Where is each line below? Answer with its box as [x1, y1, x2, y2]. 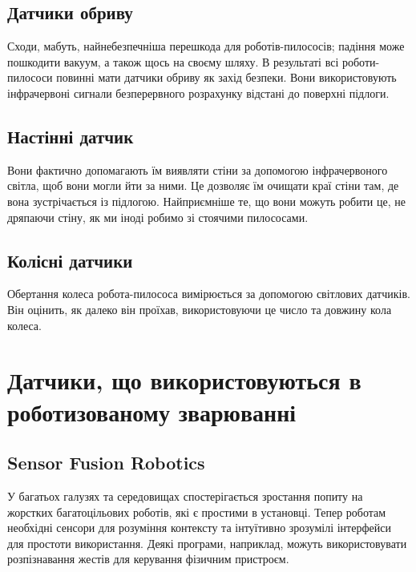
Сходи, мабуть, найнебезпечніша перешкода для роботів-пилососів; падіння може [7, 38, 405, 54]
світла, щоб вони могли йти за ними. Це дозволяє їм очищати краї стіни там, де [7, 177, 399, 194]
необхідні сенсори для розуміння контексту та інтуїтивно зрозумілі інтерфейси [7, 519, 391, 536]
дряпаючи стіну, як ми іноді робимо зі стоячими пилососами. [7, 208, 309, 225]
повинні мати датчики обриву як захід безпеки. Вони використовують [56, 69, 397, 86]
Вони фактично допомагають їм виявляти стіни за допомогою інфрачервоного [7, 161, 388, 178]
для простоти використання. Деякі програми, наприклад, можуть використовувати [7, 534, 407, 551]
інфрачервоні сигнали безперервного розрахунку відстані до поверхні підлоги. [7, 84, 390, 101]
